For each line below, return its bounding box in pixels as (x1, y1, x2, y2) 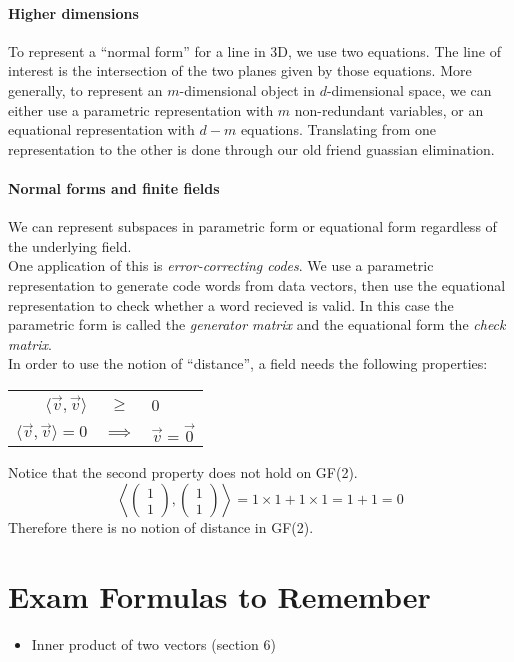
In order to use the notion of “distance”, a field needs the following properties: (8, 353, 488, 374)
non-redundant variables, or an (294, 99, 484, 120)
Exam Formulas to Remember (8, 575, 431, 616)
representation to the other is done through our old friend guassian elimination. (8, 138, 495, 159)
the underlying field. (8, 235, 132, 256)
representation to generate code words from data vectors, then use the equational (8, 274, 506, 295)
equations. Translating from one (240, 119, 436, 140)
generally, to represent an (8, 79, 163, 100)
